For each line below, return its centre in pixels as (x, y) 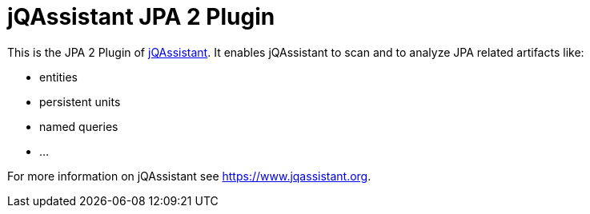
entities (58, 77)
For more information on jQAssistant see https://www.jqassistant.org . (189, 176)
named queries (79, 126)
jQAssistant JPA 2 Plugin (141, 17)
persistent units (80, 101)
